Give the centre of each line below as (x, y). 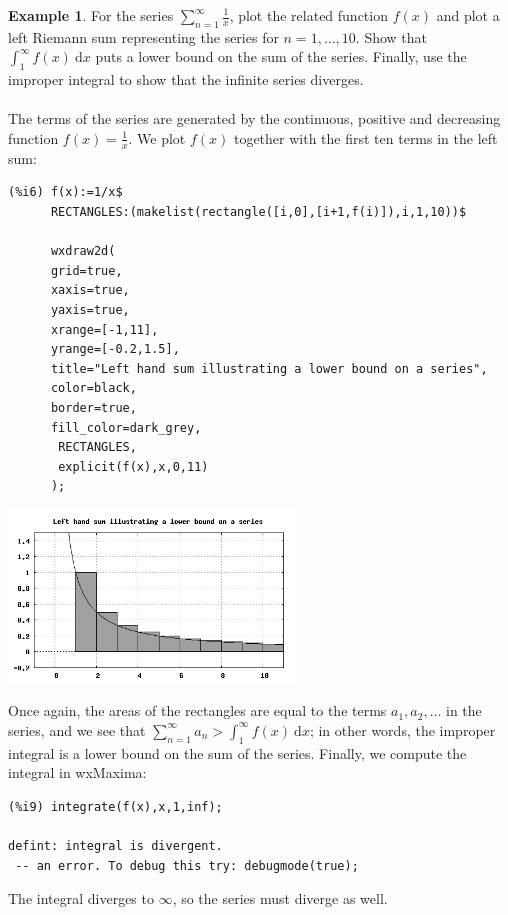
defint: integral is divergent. (115, 846)
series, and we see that (77, 729)
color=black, (93, 388)
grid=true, (86, 270)
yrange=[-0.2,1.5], (115, 349)
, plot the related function (308, 15)
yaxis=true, (90, 309)
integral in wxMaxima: (77, 772)
